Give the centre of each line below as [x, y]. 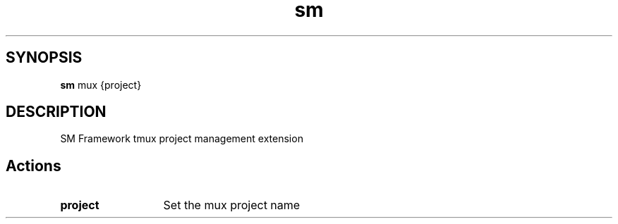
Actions [34, 166]
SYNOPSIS [44, 58]
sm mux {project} [101, 85]
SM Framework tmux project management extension [182, 139]
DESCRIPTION [56, 112]
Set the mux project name [232, 205]
